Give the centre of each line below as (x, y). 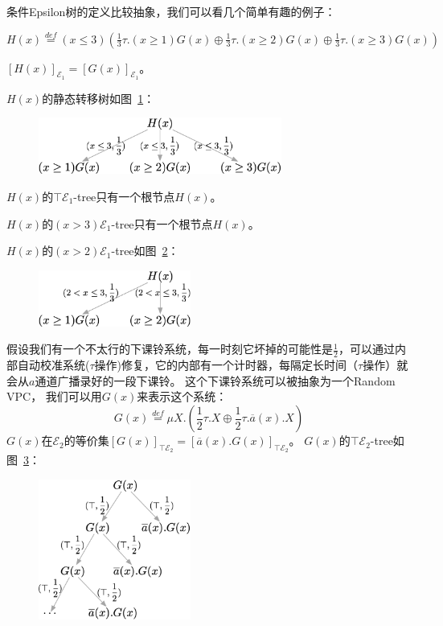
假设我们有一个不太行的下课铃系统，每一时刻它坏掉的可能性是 (170, 349)
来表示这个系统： (182, 396)
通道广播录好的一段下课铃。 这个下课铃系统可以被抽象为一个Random (215, 380)
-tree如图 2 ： (145, 251)
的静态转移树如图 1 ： (98, 98)
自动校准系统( (53, 365)
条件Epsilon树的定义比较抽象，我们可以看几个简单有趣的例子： (171, 11)
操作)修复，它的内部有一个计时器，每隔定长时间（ (226, 365)
